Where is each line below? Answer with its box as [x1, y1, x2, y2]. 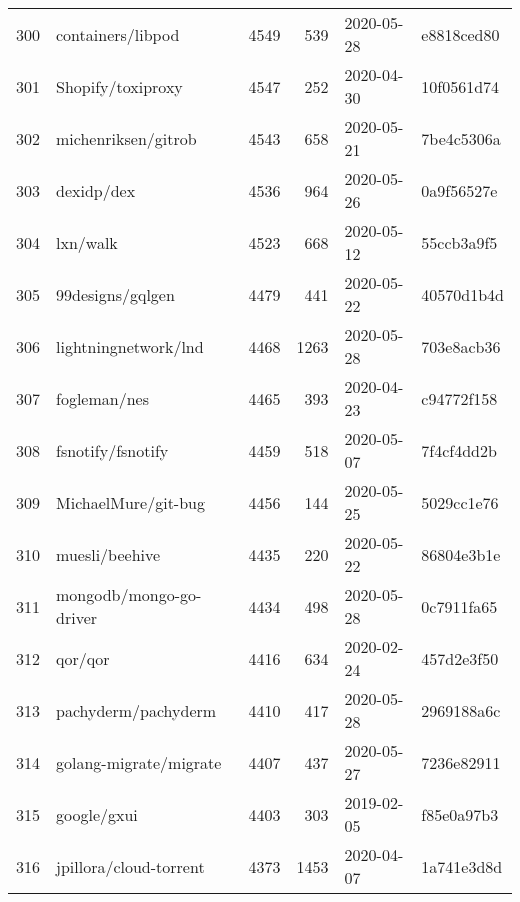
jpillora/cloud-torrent [56, 854, 205, 878]
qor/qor [56, 646, 110, 670]
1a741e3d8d [421, 854, 503, 878]
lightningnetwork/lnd [56, 334, 204, 358]
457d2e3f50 [421, 646, 499, 670]
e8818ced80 [421, 22, 500, 46]
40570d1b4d [421, 282, 504, 306]
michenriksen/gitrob [56, 126, 197, 150]
